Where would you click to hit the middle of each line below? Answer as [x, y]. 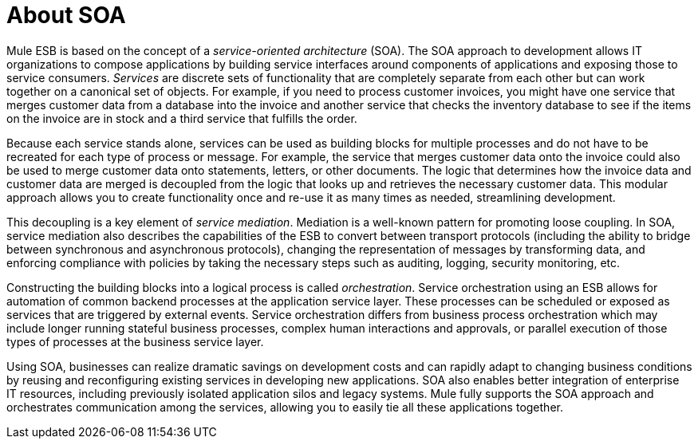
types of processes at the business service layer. [135, 341]
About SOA [66, 15]
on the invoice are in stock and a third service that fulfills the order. [182, 118]
